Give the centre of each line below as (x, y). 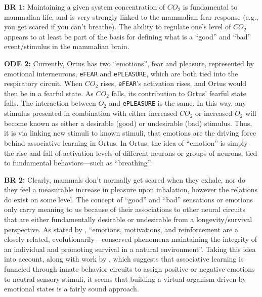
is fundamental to (210, 7)
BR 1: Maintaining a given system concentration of (85, 7)
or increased (214, 113)
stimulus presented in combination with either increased (91, 113)
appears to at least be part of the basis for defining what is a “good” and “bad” (128, 36)
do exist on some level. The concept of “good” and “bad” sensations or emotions (128, 199)
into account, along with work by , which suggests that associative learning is (124, 259)
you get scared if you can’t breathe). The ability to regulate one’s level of (118, 27)
